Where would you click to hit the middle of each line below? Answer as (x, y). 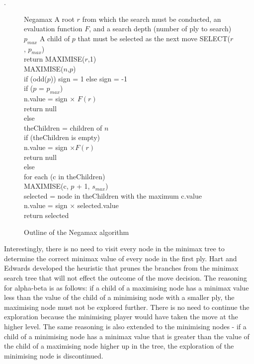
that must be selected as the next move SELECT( (154, 38)
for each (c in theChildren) (65, 176)
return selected (46, 215)
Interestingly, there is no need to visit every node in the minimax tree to (114, 249)
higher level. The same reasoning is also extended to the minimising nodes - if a (125, 327)
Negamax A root (49, 19)
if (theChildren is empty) (62, 137)
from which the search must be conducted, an (152, 19)
